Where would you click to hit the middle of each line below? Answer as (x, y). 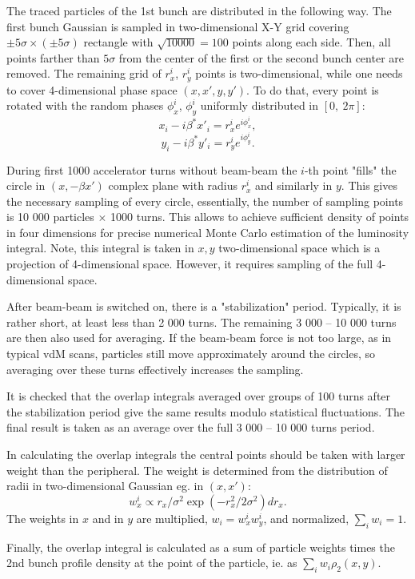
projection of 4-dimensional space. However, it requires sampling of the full (190, 264)
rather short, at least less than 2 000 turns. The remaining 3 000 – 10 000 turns (202, 322)
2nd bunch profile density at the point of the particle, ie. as (152, 563)
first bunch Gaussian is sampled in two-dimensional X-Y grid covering (178, 26)
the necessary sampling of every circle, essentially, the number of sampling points (205, 201)
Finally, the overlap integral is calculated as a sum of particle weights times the (201, 547)
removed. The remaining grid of (84, 73)
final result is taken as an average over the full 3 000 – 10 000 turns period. (191, 427)
